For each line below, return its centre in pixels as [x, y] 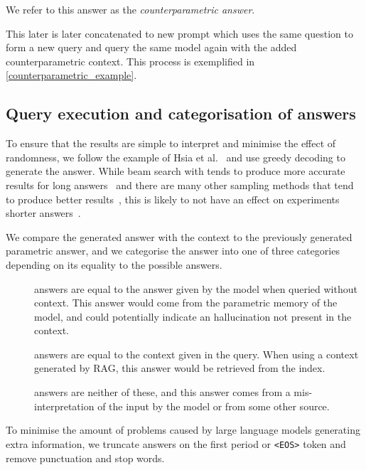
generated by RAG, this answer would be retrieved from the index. [180, 368]
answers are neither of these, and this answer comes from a [162, 392]
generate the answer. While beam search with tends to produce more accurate [176, 171]
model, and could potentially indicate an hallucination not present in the [193, 316]
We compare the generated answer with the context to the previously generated [179, 236]
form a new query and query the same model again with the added [151, 47]
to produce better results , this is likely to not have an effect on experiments [173, 199]
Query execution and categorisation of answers [181, 113]
